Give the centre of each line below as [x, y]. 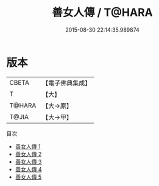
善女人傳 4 [28, 169]
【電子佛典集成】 [67, 83]
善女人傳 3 [28, 162]
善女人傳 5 [28, 177]
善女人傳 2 [28, 154]
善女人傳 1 [28, 146]
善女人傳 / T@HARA [102, 13]
